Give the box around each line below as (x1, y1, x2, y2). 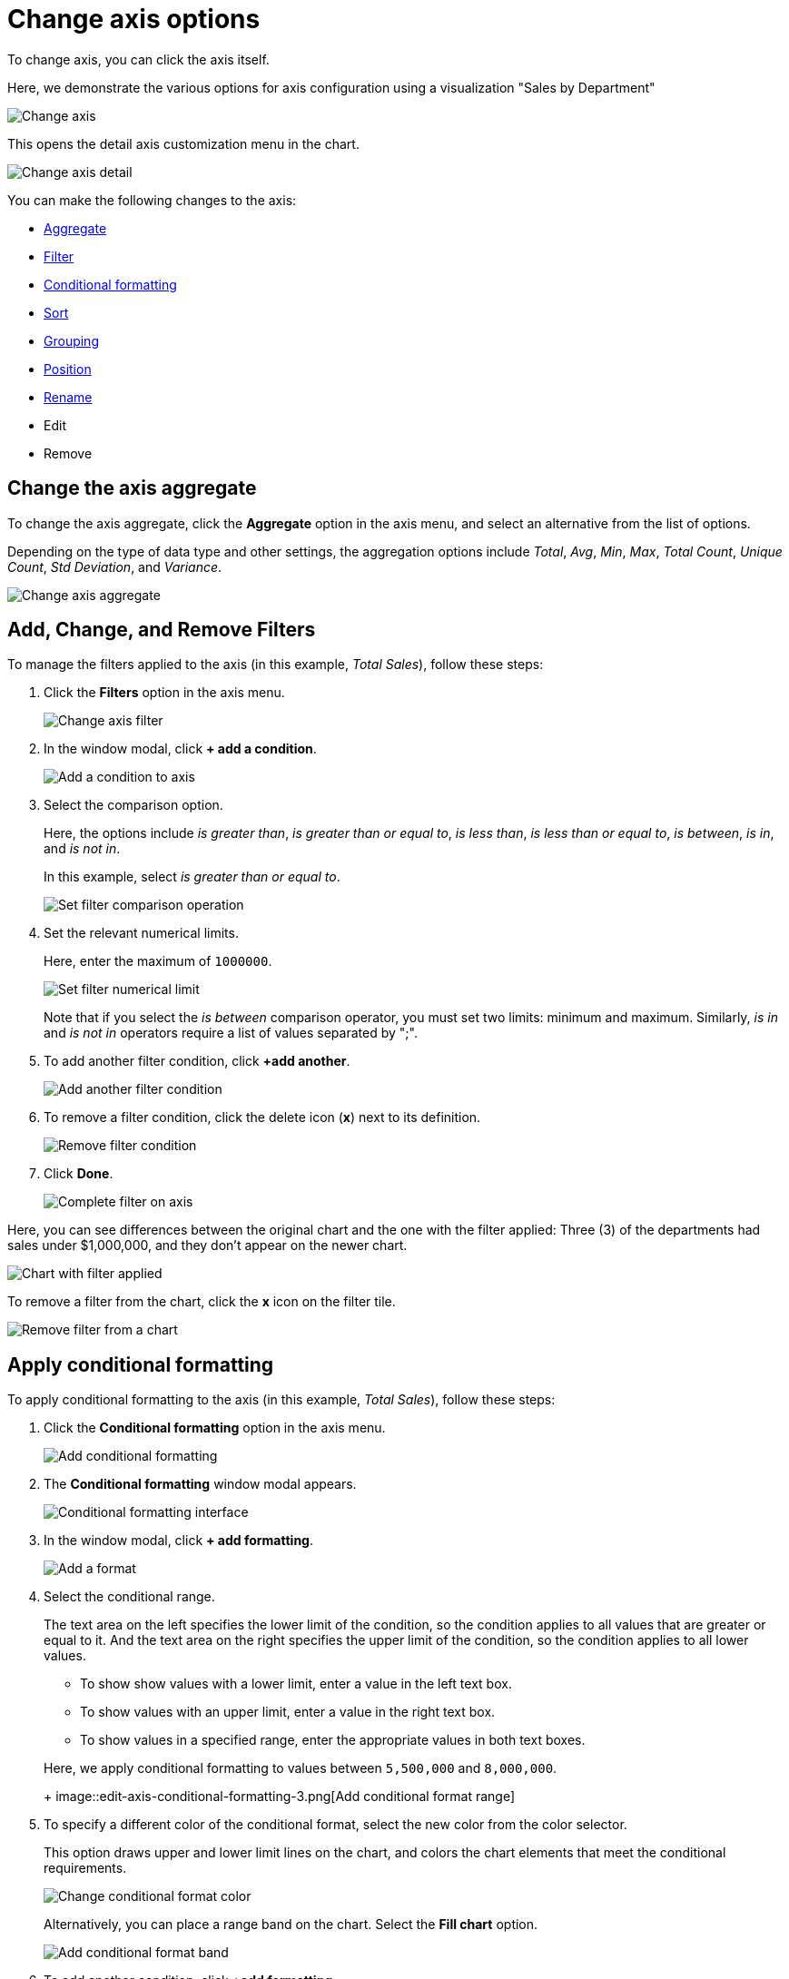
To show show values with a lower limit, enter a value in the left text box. (80, 1676, 512, 1692)
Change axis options (7, 4, 261, 34)
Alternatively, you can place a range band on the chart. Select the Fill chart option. (44, 1916, 538, 1933)
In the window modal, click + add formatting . (44, 1532, 313, 1549)
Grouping (44, 332, 99, 349)
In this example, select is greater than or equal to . (44, 869, 340, 885)
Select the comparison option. (44, 797, 223, 813)
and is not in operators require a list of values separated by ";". (44, 1025, 418, 1041)
